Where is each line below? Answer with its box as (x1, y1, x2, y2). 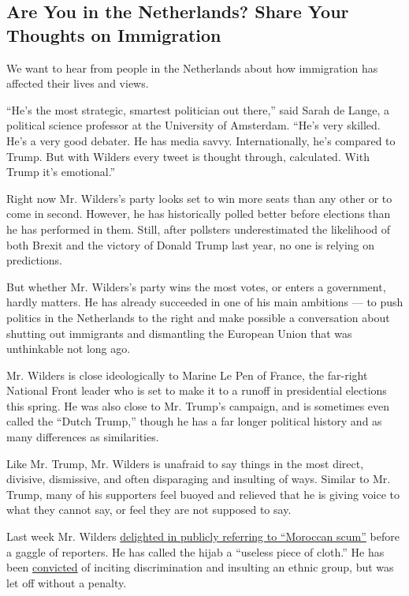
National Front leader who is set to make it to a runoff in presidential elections (6, 382, 387, 399)
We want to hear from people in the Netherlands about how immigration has (6, 59, 378, 76)
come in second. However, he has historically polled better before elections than (6, 205, 391, 222)
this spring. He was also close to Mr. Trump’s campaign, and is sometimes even (6, 397, 390, 414)
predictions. (6, 252, 62, 268)
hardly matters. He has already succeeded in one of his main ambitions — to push (6, 294, 403, 310)
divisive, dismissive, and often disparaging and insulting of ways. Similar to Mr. (6, 470, 391, 487)
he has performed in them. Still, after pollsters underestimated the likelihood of (6, 220, 391, 237)
